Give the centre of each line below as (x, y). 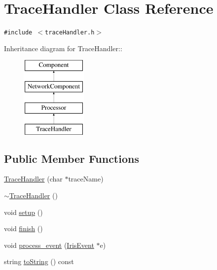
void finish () (23, 228)
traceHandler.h (70, 33)
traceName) (86, 179)
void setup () (23, 212)
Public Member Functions (72, 158)
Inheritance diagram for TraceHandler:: (63, 48)
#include (18, 33)
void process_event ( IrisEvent (49, 245)
